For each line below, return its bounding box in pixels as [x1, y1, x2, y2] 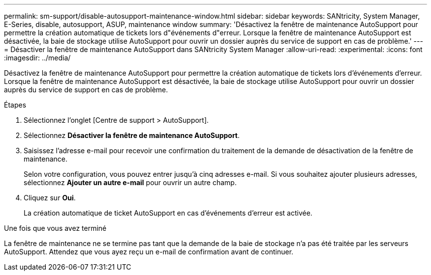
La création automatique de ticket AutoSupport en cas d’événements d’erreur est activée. [24, 209, 312, 217]
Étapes [4, 101, 27, 109]
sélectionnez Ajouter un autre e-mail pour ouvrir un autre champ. [24, 178, 237, 187]
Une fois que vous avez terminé [4, 224, 107, 232]
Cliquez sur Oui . [24, 193, 76, 202]
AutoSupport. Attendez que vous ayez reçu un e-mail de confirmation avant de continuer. [4, 247, 294, 256]
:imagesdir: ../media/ [4, 54, 71, 62]
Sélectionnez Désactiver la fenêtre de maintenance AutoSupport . [24, 131, 240, 139]
